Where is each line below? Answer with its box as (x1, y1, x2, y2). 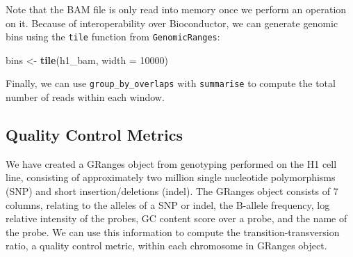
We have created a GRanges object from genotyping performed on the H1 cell (6, 156, 337, 171)
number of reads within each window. (6, 90, 165, 104)
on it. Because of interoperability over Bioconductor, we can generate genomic (6, 15, 338, 30)
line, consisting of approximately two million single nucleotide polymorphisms (6, 170, 336, 185)
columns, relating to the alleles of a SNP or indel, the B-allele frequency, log (6, 197, 330, 212)
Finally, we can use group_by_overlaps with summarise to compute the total (6, 76, 336, 91)
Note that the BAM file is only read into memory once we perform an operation (6, 2, 347, 16)
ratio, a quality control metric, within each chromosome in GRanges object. (6, 238, 327, 253)
